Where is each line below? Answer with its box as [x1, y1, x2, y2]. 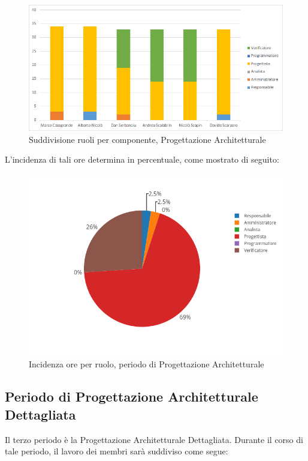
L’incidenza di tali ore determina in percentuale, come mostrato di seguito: [5, 153, 279, 166]
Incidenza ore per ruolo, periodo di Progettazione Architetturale [29, 358, 264, 370]
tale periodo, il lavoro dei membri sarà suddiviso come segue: [5, 445, 228, 457]
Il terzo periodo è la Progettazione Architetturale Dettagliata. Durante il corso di [5, 433, 303, 445]
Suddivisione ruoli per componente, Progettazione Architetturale [29, 133, 266, 145]
